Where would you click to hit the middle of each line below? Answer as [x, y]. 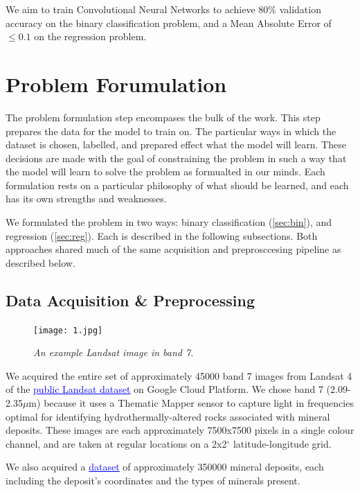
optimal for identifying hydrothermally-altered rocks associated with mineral [168, 416]
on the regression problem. [90, 36]
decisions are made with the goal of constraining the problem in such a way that [176, 158]
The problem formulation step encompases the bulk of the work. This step [163, 117]
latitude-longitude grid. [282, 443]
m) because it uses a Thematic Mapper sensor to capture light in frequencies [191, 403]
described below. [40, 262]
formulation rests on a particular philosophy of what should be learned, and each [177, 185]
